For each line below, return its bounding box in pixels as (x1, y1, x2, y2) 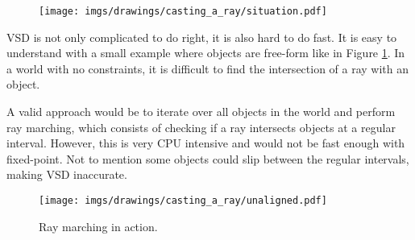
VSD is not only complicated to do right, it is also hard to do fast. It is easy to (6, 28, 397, 45)
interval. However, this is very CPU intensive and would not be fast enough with (6, 134, 405, 151)
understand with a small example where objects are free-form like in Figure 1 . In (6, 44, 405, 61)
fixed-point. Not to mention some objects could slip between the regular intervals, (6, 150, 409, 167)
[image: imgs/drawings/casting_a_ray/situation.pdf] (39, 6, 327, 17)
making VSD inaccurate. (6, 166, 127, 183)
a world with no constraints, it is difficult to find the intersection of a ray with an (6, 60, 409, 77)
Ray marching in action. (39, 217, 158, 234)
